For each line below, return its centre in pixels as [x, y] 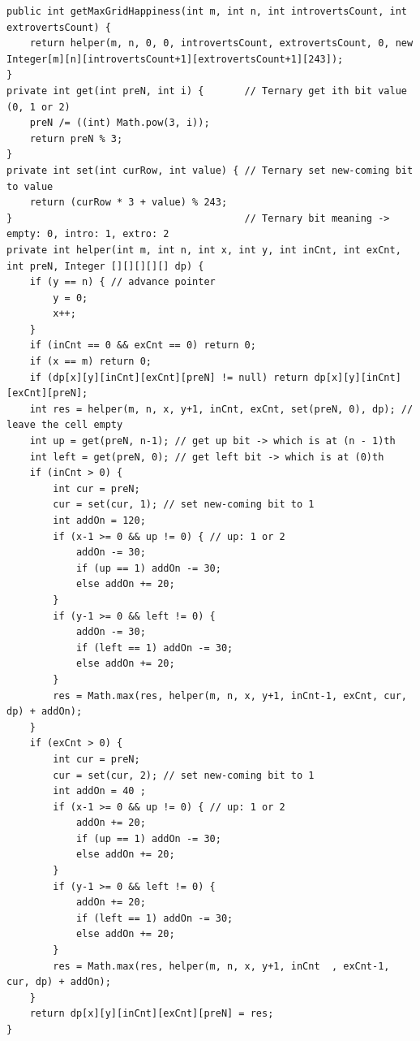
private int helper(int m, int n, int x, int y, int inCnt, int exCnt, [204, 250]
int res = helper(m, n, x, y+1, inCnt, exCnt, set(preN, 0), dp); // [221, 409]
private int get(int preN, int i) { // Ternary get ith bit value [207, 91]
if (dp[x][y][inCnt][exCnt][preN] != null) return [169, 377]
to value [30, 186]
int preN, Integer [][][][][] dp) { [105, 266]
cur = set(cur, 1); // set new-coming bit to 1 [184, 505]
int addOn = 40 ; [99, 791]
